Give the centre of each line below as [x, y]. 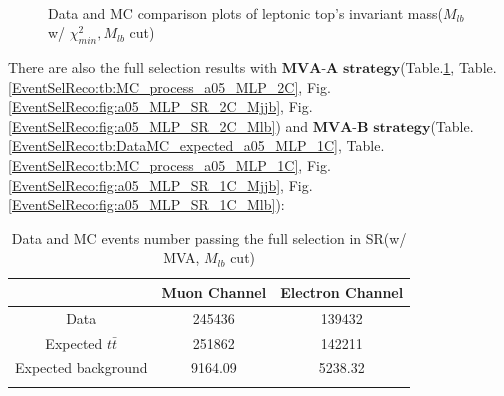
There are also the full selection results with [143, 66]
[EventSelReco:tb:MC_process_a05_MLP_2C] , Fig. [169, 86]
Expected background [81, 367]
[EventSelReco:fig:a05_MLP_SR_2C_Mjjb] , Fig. [160, 106]
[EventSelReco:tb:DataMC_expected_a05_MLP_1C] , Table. [196, 145]
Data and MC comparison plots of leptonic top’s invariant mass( [245, 12]
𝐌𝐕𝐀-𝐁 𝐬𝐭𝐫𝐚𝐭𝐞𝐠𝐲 [371, 127]
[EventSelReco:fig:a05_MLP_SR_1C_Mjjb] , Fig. [160, 184]
